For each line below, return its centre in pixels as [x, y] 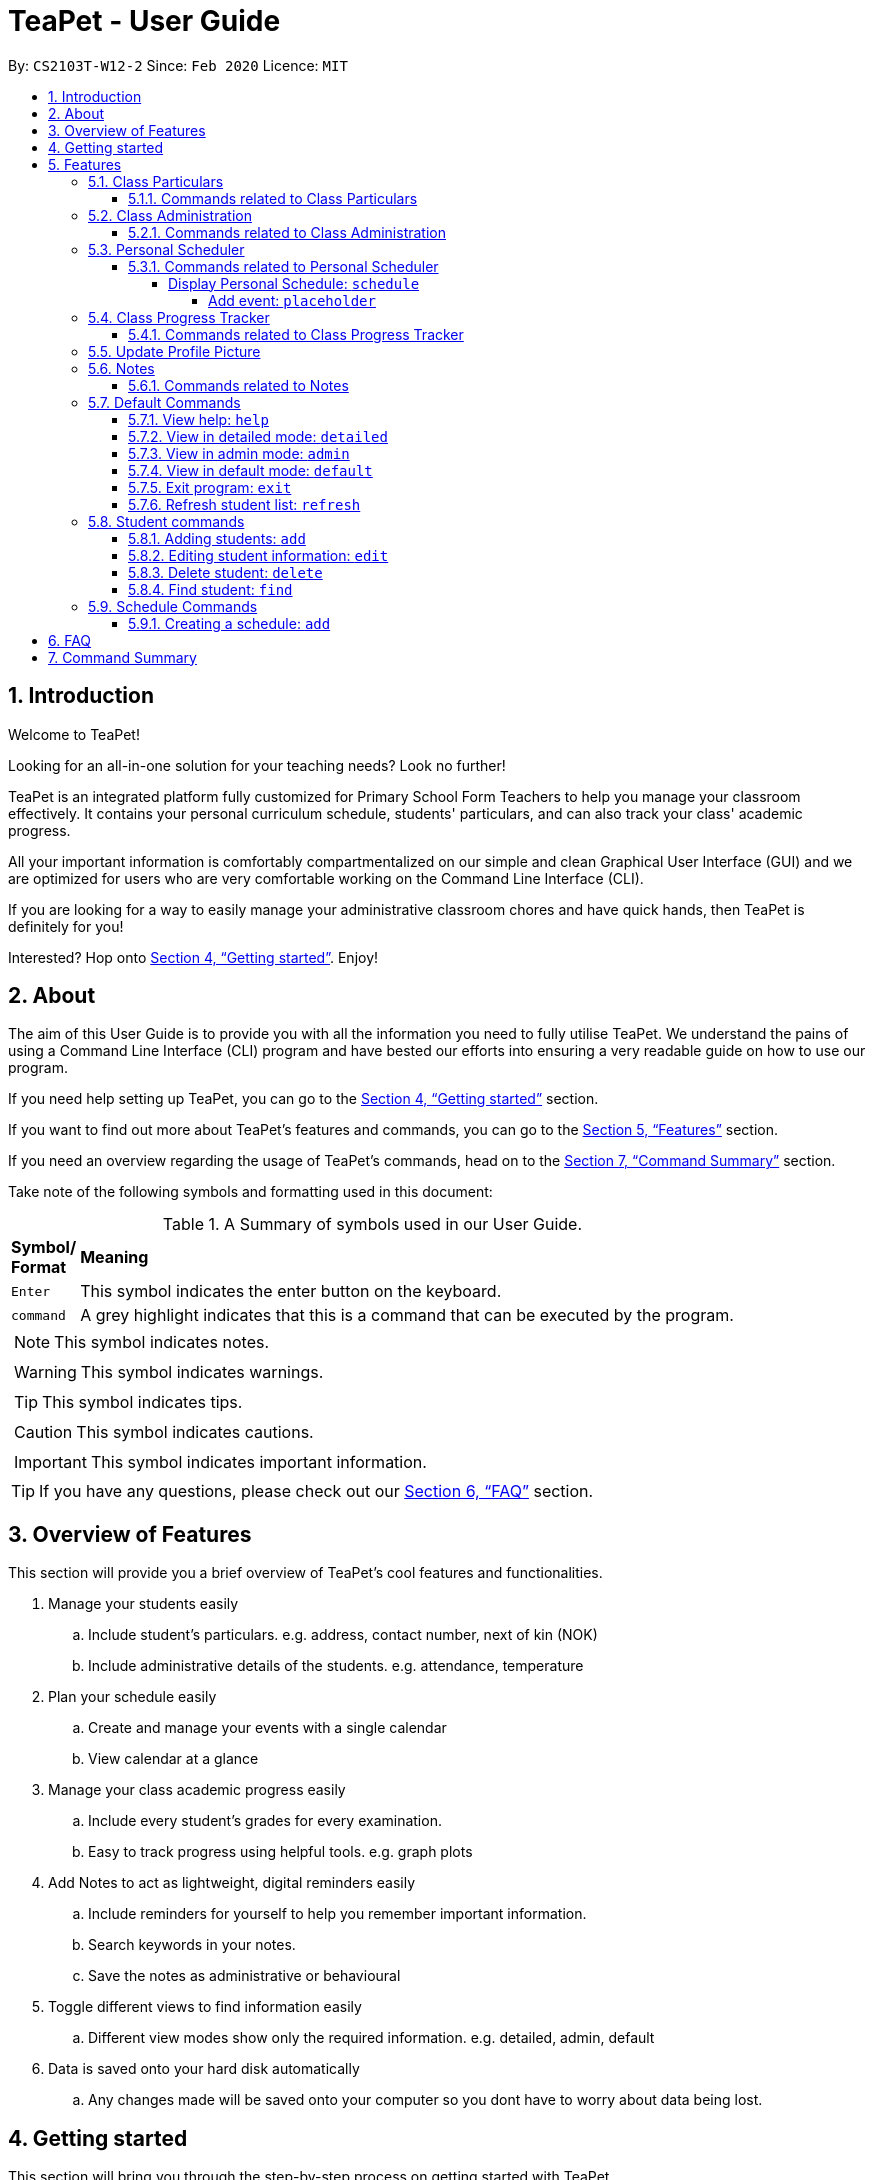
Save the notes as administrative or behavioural [244, 1976]
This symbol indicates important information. [258, 1462]
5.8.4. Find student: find [210, 589]
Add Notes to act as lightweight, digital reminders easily [232, 1883]
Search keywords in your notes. [192, 1945]
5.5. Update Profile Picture [174, 351]
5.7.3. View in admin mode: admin [239, 453]
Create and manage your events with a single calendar [267, 1728]
